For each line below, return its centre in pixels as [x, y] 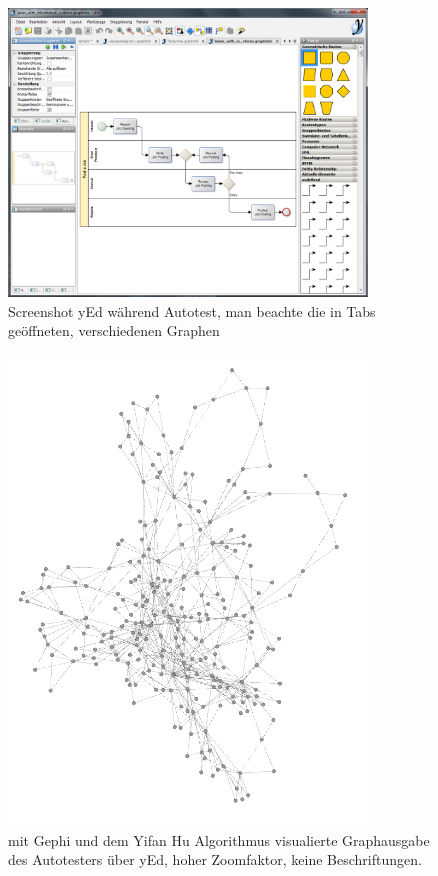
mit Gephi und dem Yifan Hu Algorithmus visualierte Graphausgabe [219, 839]
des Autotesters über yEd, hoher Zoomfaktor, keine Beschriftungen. [215, 859]
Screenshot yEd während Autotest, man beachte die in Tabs [192, 310]
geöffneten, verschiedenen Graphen [114, 330]
